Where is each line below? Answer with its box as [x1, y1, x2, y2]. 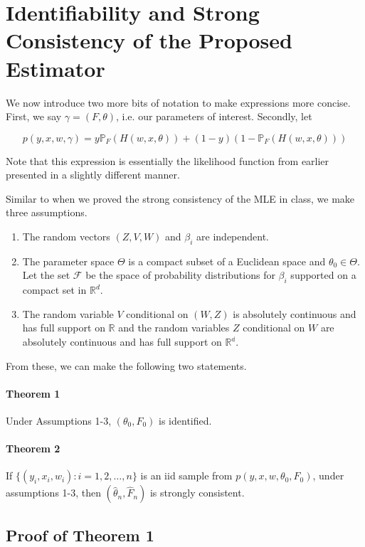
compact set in [22, 282, 87, 297]
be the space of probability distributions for [85, 267, 275, 282]
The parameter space [22, 253, 115, 268]
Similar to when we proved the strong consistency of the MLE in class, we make [6, 191, 355, 206]
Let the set [22, 267, 70, 282]
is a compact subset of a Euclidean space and [128, 253, 326, 268]
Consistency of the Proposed [6, 26, 292, 55]
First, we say [6, 109, 62, 124]
